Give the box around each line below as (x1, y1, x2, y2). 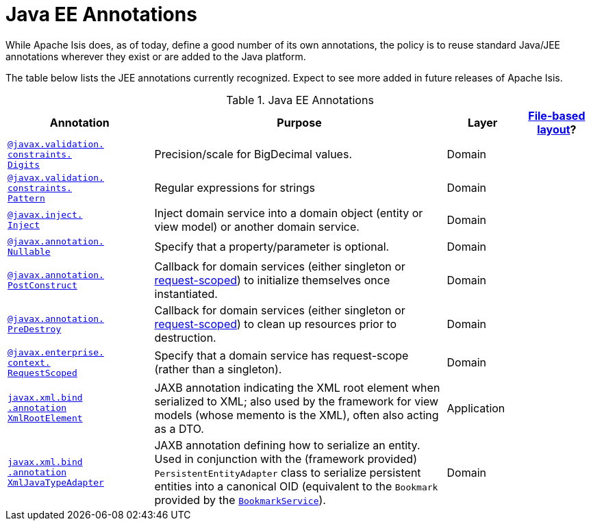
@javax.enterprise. (8, 347, 104, 358)
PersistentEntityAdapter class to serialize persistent (154, 465, 421, 479)
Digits (8, 159, 40, 170)
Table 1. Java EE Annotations (226, 92, 374, 107)
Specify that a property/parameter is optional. (154, 239, 390, 253)
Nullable (8, 246, 51, 257)
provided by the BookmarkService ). (154, 492, 326, 507)
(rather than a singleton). (154, 362, 282, 377)
